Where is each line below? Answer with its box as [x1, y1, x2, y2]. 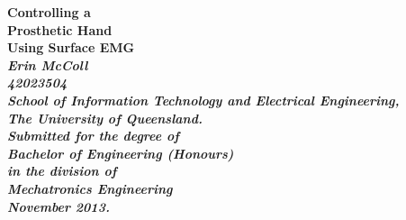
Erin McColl [7, 55, 88, 74]
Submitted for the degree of [7, 126, 179, 145]
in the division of [7, 161, 117, 180]
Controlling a [7, 3, 91, 21]
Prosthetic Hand [7, 20, 113, 39]
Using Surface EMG [7, 38, 135, 57]
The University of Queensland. [7, 108, 203, 127]
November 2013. [7, 197, 110, 215]
